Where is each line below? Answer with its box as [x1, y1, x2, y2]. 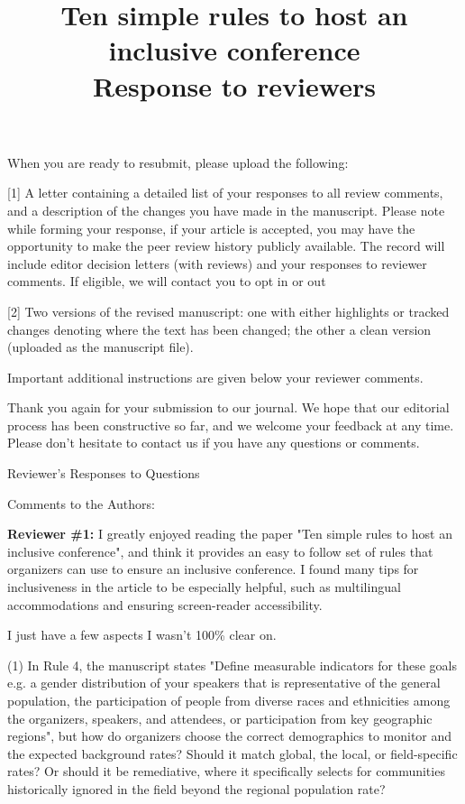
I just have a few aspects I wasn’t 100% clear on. [7, 625, 277, 644]
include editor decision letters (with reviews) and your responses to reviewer [7, 254, 427, 273]
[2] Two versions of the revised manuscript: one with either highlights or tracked [7, 301, 450, 320]
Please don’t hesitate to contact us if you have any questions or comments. [7, 433, 420, 452]
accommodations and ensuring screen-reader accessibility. [7, 595, 323, 614]
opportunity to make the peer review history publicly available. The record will [7, 236, 445, 255]
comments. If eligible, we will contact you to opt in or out [7, 272, 326, 291]
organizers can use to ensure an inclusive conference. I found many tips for [7, 559, 419, 578]
